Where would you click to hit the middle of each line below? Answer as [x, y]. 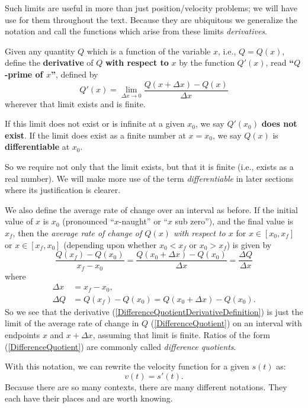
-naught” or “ [143, 221]
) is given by [249, 244]
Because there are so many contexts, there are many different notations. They [146, 386]
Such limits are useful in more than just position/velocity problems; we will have [151, 8]
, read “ [280, 62]
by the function [207, 62]
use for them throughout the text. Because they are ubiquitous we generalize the [151, 19]
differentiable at [37, 147]
